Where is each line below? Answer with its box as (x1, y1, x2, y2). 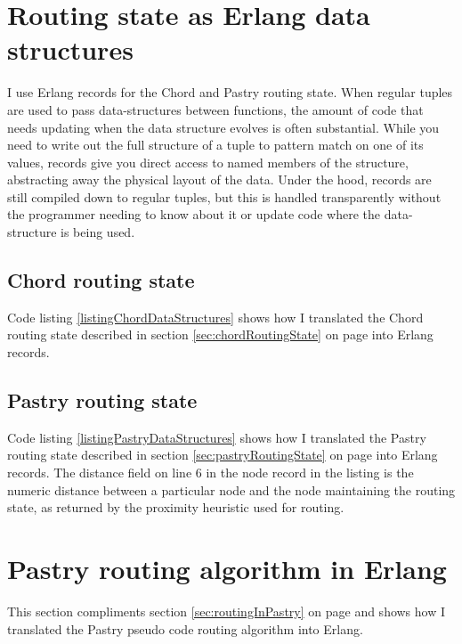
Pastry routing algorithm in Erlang (7, 550, 447, 586)
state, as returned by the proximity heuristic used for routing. (7, 498, 344, 517)
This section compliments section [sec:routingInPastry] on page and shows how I (7, 601, 446, 620)
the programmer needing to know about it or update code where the (7, 205, 381, 224)
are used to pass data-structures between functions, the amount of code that (7, 100, 424, 118)
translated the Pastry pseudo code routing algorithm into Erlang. (7, 619, 363, 638)
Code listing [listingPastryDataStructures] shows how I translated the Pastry (7, 428, 426, 446)
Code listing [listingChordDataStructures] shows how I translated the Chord (7, 307, 424, 326)
